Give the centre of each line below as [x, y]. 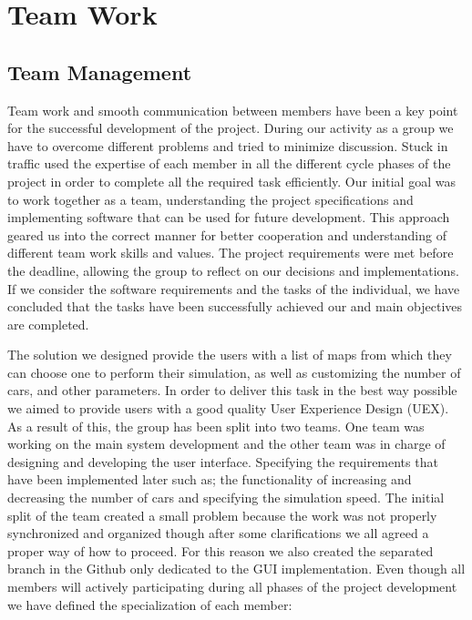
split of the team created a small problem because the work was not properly [222, 515]
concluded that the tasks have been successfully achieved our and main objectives [235, 306]
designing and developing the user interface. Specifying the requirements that [223, 461]
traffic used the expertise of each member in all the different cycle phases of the [229, 163]
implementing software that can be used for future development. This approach [229, 217]
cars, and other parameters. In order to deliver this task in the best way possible [232, 390]
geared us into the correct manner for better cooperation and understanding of [227, 234]
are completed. [48, 324]
